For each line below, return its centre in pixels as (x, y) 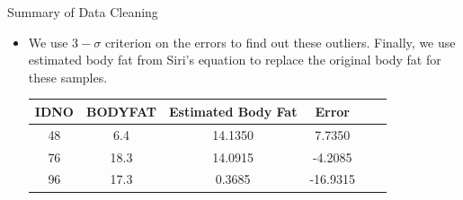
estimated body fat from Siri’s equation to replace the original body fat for (235, 60)
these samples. (68, 77)
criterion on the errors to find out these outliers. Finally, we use (280, 42)
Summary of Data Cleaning (83, 12)
